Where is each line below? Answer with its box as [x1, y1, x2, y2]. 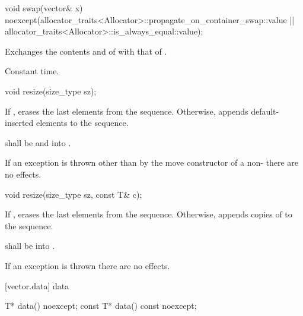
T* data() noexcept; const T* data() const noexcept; [5, 299, 197, 312]
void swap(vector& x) [5, 2, 83, 14]
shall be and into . [5, 136, 71, 148]
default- [251, 105, 279, 117]
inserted [5, 116, 34, 129]
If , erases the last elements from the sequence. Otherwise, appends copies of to [5, 208, 292, 220]
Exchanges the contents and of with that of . [5, 45, 167, 57]
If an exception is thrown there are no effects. [5, 259, 170, 271]
